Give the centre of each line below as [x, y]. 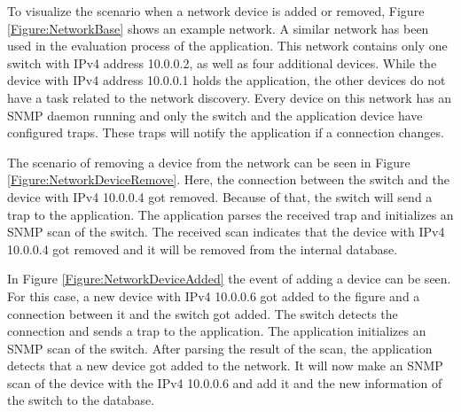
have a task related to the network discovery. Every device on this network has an [230, 97]
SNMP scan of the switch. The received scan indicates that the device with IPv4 [226, 232]
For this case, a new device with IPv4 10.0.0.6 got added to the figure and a [214, 295]
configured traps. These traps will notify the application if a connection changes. [226, 132]
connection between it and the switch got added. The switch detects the [203, 313]
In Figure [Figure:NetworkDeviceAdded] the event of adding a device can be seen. [229, 279]
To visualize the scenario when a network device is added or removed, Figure [216, 11]
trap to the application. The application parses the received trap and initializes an [230, 214]
